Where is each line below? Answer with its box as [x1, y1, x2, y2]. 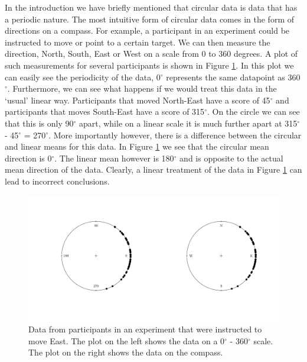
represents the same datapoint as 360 [166, 70, 301, 83]
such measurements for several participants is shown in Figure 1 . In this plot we [5, 59, 294, 71]
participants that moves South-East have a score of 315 [5, 105, 205, 118]
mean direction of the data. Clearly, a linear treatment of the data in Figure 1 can [5, 163, 302, 176]
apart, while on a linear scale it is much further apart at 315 [79, 117, 298, 129]
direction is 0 [5, 151, 52, 164]
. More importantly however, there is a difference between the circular [48, 128, 302, 141]
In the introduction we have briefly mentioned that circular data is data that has [5, 1, 298, 13]
